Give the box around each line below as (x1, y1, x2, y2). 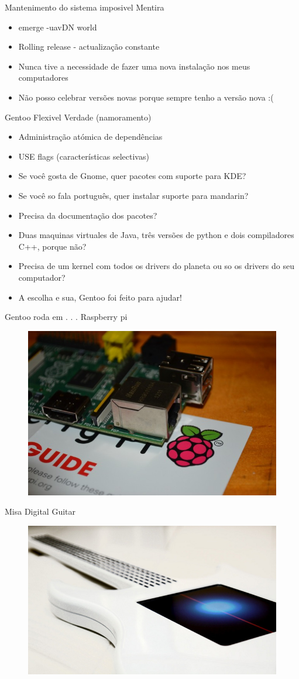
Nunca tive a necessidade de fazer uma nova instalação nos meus (18, 60, 250, 72)
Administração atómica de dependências (18, 130, 163, 143)
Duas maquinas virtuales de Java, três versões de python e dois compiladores (18, 229, 294, 241)
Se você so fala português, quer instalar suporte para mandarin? (18, 189, 249, 201)
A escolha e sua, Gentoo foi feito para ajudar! (18, 291, 182, 303)
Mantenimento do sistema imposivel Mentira (5, 1, 164, 13)
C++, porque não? (18, 240, 87, 252)
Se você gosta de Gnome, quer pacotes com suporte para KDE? (18, 170, 246, 182)
